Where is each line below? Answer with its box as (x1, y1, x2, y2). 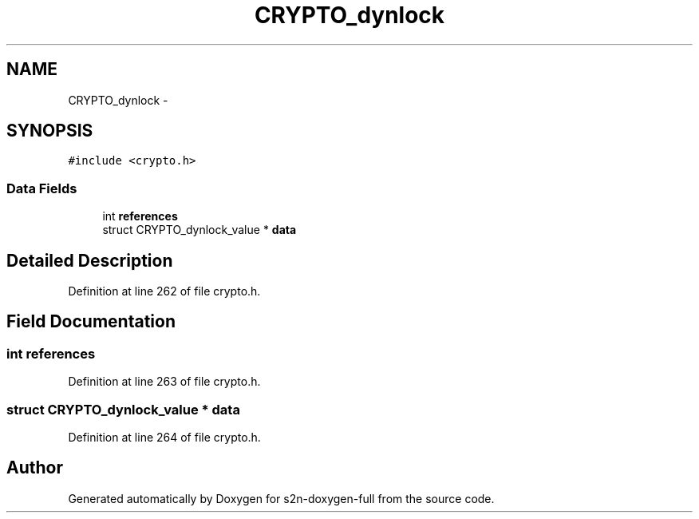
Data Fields (6, 180, 77, 196)
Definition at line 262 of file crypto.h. (68, 284, 261, 299)
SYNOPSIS (6, 121, 93, 141)
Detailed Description (6, 250, 173, 271)
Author (6, 458, 63, 478)
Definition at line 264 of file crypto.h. (68, 430, 261, 444)
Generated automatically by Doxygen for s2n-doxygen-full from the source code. (68, 491, 495, 505)
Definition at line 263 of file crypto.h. (68, 374, 261, 389)
